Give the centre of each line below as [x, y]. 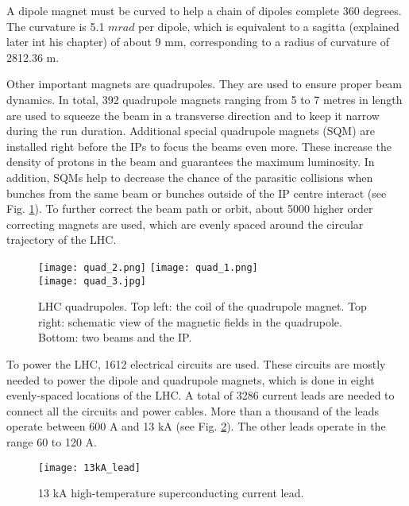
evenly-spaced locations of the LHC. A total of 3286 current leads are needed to [201, 395]
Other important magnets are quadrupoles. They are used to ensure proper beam [204, 84]
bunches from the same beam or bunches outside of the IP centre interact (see [197, 193]
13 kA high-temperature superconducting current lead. [171, 493]
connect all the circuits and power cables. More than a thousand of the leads [193, 410]
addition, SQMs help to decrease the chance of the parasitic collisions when [190, 177]
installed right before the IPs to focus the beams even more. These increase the [199, 146]
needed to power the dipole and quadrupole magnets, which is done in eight [191, 379]
